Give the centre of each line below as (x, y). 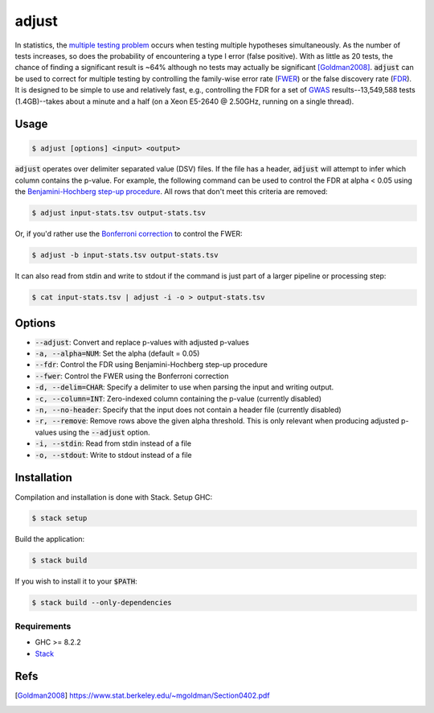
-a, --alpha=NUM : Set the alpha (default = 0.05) (117, 353)
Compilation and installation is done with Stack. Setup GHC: (114, 497)
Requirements (43, 626)
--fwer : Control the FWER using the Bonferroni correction (132, 376)
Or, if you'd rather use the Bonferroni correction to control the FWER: (129, 234)
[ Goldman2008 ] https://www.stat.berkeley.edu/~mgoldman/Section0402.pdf (142, 695)
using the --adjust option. (104, 432)
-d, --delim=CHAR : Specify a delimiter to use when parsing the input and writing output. (184, 387)
